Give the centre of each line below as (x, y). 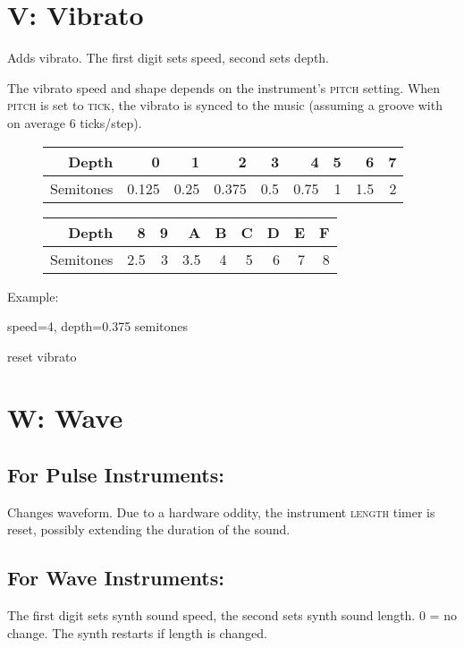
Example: (33, 296)
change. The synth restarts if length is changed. (137, 632)
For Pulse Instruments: (116, 475)
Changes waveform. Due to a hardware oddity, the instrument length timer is (221, 512)
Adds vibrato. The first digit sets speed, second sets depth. (169, 58)
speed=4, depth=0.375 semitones (98, 326)
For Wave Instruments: (116, 578)
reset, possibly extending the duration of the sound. (149, 529)
